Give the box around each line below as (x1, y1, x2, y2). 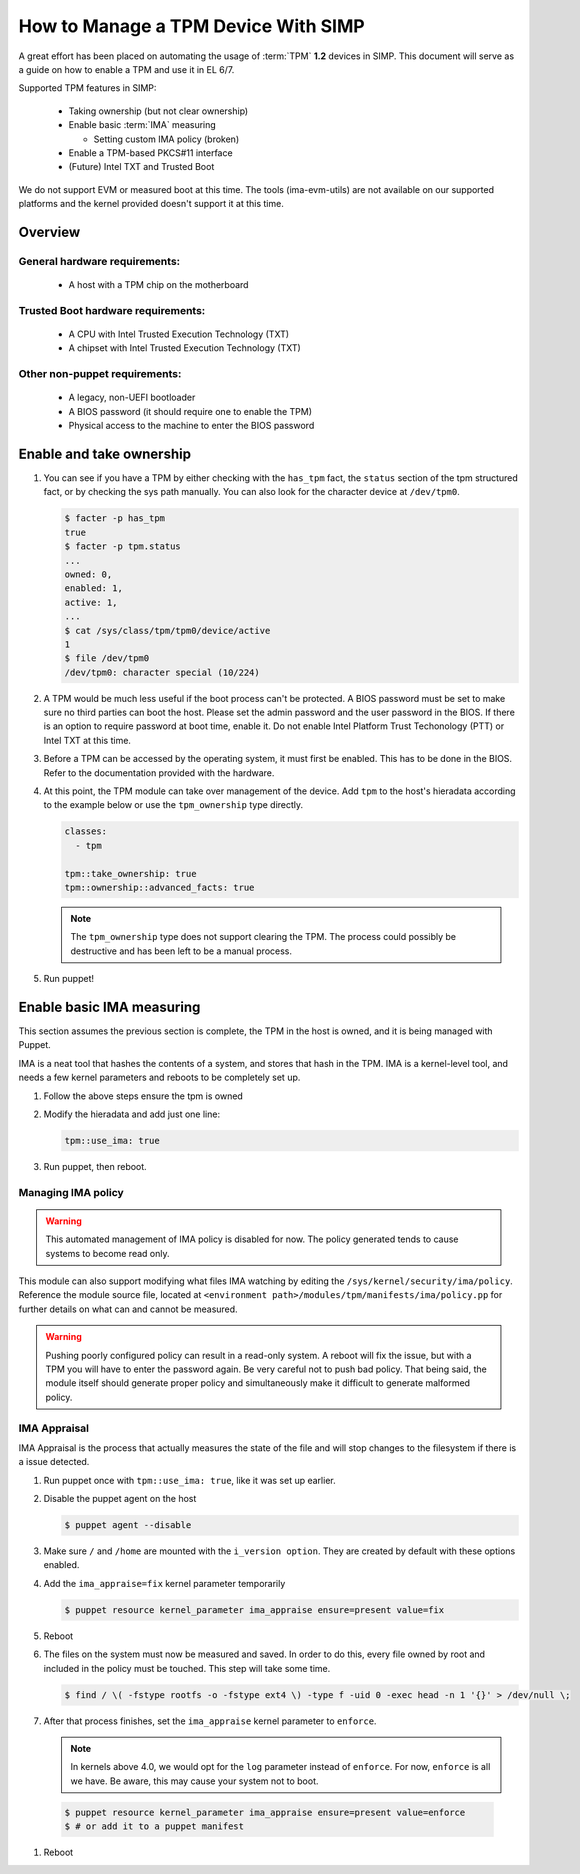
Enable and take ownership (18, 445, 192, 462)
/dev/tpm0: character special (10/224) (64, 666, 260, 678)
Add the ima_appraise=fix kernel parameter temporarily (43, 1577, 286, 1589)
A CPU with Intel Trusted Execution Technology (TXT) (68, 328, 290, 340)
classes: (64, 826, 108, 837)
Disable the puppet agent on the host (43, 1493, 197, 1505)
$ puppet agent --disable (64, 1520, 192, 1531)
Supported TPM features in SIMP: (18, 82, 157, 94)
